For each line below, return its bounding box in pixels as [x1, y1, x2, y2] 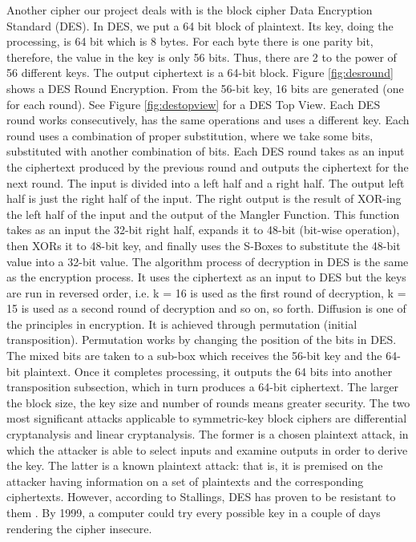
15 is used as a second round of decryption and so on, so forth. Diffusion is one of [6, 300, 406, 317]
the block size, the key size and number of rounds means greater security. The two [6, 394, 410, 411]
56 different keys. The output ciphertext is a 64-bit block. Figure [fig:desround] [6, 64, 394, 81]
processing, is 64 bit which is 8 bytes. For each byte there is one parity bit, [6, 33, 374, 50]
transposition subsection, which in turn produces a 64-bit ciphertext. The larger [6, 378, 399, 395]
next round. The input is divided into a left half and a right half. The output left [6, 174, 405, 191]
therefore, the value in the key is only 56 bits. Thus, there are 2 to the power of [6, 48, 397, 65]
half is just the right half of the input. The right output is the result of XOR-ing [6, 190, 402, 207]
